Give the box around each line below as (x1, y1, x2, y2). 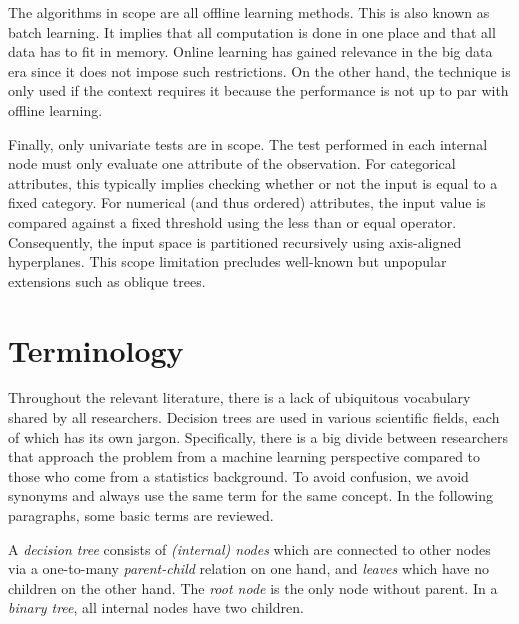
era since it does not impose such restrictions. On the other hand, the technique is (8, 60, 511, 81)
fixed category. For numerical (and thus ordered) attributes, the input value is (8, 192, 486, 213)
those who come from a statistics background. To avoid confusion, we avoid (8, 465, 469, 486)
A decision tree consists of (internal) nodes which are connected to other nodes (8, 538, 491, 559)
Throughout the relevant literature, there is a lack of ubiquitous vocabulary (8, 387, 471, 408)
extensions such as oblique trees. (8, 270, 206, 291)
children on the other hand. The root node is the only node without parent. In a (8, 577, 498, 598)
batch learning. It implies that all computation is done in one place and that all (8, 21, 496, 42)
